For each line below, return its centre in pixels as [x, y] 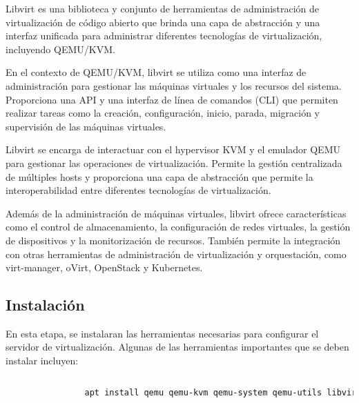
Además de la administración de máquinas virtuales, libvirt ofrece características [176, 213]
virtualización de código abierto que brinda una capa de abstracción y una [163, 22]
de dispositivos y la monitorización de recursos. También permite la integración [173, 240]
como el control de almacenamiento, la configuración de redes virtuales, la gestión [178, 227]
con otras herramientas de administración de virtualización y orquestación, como [176, 254]
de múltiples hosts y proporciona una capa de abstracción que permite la [159, 176]
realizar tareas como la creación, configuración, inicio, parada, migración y [163, 113]
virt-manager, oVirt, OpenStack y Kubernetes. [104, 267]
